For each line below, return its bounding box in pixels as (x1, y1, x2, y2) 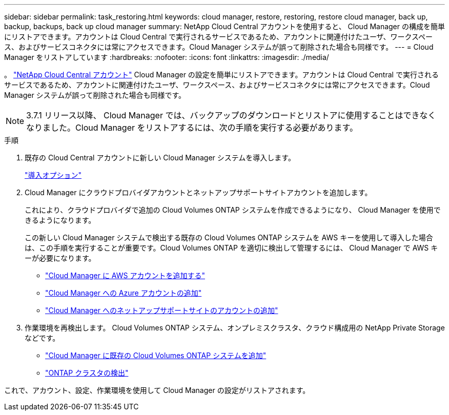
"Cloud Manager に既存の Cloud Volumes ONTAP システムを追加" (45, 351, 267, 360)
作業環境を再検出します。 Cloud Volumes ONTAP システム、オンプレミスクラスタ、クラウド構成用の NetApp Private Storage (25, 323, 445, 332)
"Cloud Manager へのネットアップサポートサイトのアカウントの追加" (45, 306, 278, 315)
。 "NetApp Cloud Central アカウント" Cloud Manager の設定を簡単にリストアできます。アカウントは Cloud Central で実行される (4, 70, 439, 79)
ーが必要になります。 (25, 254, 96, 262)
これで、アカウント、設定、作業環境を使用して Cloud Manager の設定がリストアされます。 (4, 386, 310, 395)
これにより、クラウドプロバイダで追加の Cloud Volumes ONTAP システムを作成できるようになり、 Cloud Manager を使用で (25, 205, 441, 214)
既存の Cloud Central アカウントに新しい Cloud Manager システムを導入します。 (25, 153, 295, 162)
